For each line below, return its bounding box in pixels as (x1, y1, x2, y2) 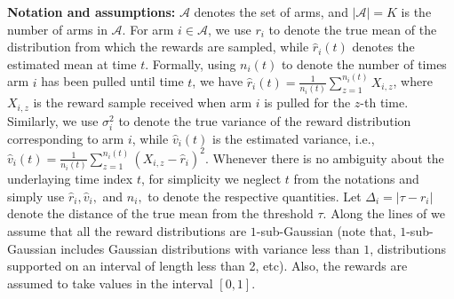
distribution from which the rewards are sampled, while (7, 37, 309, 56)
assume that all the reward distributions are (7, 221, 247, 240)
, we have (192, 72, 243, 90)
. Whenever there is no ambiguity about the (204, 148, 444, 167)
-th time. (360, 93, 409, 112)
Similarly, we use (7, 111, 99, 130)
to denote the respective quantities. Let (147, 186, 362, 205)
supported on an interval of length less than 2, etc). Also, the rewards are (7, 256, 408, 275)
